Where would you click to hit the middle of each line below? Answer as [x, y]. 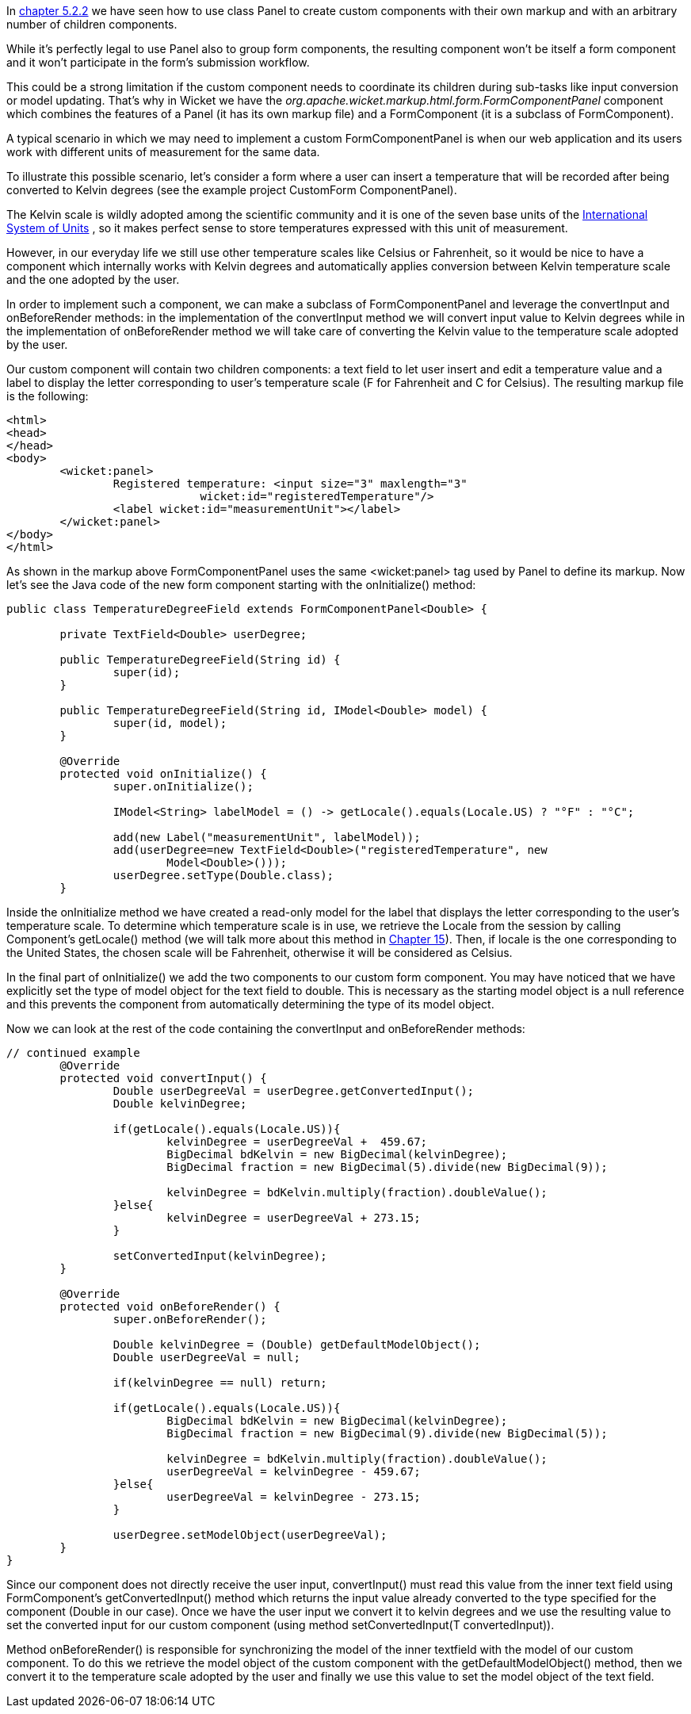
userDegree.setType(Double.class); [223, 875]
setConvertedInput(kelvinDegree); [220, 1256]
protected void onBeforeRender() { [170, 1307]
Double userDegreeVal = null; [206, 1357]
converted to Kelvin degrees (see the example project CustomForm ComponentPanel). [232, 190]
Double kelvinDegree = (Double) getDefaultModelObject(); [297, 1345]
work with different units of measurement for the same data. [163, 152]
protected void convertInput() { [163, 1078]
